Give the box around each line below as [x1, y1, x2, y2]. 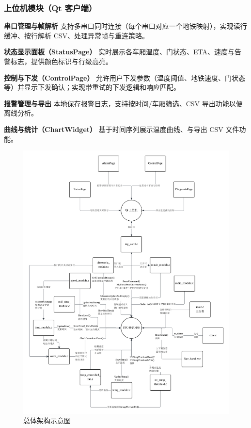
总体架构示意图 [23, 415, 71, 426]
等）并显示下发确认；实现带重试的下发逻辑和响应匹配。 [4, 82, 180, 92]
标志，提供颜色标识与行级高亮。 [10, 56, 112, 66]
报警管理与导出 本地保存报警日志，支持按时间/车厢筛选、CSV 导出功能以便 [4, 98, 243, 108]
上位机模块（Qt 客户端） [4, 1, 97, 14]
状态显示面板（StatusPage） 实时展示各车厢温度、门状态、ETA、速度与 [4, 47, 235, 57]
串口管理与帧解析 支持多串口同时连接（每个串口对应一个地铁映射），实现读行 [4, 21, 247, 31]
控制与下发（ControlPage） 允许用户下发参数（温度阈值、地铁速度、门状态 [4, 72, 246, 82]
